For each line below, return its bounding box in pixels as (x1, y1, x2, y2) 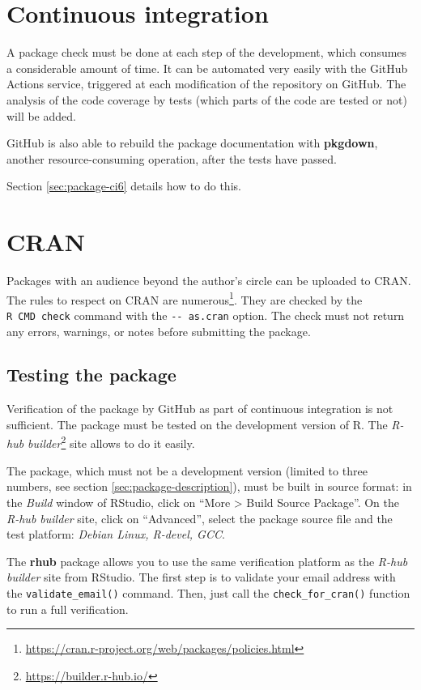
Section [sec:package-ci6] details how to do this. (6, 177, 241, 194)
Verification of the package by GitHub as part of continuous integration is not (6, 400, 393, 417)
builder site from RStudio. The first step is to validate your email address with (6, 569, 396, 586)
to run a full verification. (6, 600, 129, 617)
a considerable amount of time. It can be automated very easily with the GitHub (6, 59, 408, 76)
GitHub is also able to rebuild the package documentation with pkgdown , (6, 134, 378, 151)
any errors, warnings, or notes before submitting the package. (6, 322, 311, 339)
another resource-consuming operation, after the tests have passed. (6, 150, 337, 167)
